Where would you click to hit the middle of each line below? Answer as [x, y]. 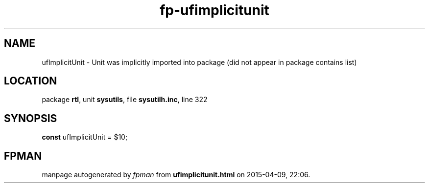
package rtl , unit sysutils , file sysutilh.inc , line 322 [125, 100]
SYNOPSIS [31, 118]
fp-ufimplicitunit [214, 10]
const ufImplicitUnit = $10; [85, 137]
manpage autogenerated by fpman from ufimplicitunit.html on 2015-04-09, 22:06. [176, 175]
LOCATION [31, 81]
